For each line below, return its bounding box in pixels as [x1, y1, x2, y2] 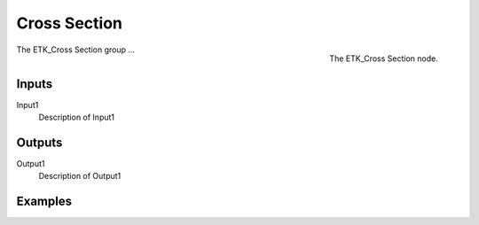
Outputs [16, 135, 63, 150]
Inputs [16, 76, 53, 91]
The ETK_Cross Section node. [329, 53, 438, 64]
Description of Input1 [38, 112, 115, 123]
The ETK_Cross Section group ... [16, 44, 136, 55]
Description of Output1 [38, 171, 122, 182]
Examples [16, 194, 73, 209]
